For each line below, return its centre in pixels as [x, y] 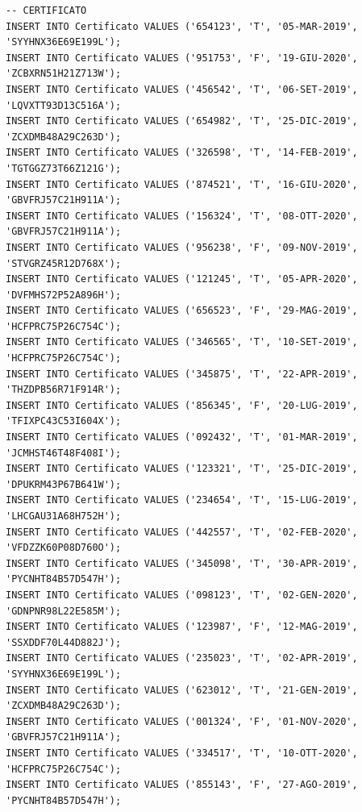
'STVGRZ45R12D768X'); [64, 263]
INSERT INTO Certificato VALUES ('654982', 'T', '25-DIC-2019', [182, 121]
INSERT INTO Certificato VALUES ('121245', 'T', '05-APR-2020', [182, 279]
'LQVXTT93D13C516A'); [64, 105]
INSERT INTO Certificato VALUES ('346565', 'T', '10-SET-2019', [182, 342]
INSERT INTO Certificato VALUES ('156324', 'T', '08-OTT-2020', [182, 216]
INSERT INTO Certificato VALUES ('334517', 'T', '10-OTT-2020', [182, 753]
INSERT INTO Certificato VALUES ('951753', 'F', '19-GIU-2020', [182, 58]
